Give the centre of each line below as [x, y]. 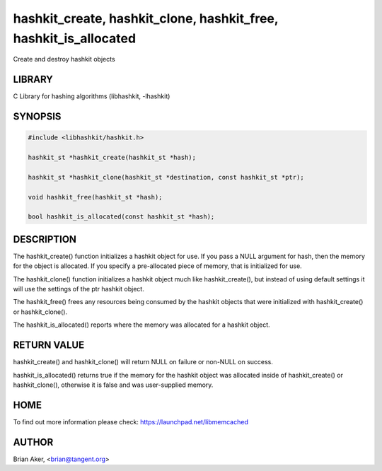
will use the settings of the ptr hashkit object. [79, 289]
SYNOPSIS [37, 117]
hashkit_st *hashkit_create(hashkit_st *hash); [112, 158]
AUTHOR [33, 442]
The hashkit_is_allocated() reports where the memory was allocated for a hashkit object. [141, 325]
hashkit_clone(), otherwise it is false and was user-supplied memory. [113, 385]
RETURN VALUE [49, 345]
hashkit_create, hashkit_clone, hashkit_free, [146, 18]
